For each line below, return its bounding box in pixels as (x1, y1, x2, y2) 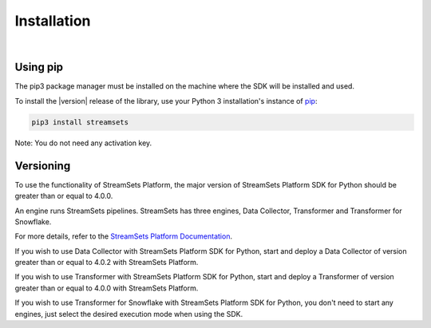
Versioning (14, 159, 71, 172)
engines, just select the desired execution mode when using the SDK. (14, 309, 243, 318)
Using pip (14, 61, 64, 74)
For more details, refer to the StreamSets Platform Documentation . (14, 231, 233, 241)
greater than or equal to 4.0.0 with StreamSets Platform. (14, 283, 199, 293)
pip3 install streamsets (31, 117, 129, 127)
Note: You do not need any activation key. (14, 138, 152, 148)
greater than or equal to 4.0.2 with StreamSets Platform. (14, 258, 199, 267)
